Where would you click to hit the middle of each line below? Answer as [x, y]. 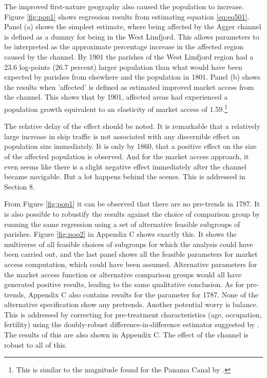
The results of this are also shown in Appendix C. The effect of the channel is [126, 335]
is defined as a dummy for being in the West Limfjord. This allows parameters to [132, 36]
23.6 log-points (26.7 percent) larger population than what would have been [123, 67]
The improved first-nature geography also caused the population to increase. [124, 6]
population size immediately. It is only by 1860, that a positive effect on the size [130, 146]
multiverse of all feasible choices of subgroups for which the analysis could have [129, 244]
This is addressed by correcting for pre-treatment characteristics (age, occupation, [133, 314]
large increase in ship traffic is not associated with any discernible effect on [122, 136]
